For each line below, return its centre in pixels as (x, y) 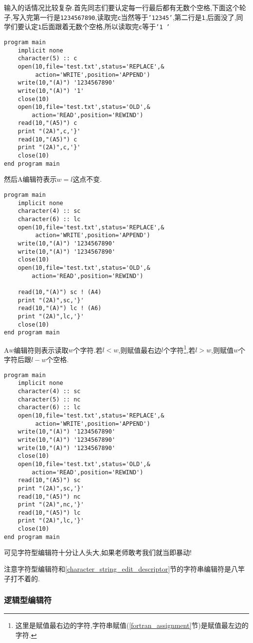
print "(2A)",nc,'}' (51, 505)
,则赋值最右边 (140, 350)
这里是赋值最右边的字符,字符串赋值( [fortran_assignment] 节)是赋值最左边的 (132, 625)
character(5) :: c (47, 59)
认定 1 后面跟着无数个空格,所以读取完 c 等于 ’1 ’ (97, 26)
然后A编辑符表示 (30, 179)
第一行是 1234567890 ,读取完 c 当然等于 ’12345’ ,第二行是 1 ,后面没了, (135, 17)
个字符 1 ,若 (179, 349)
